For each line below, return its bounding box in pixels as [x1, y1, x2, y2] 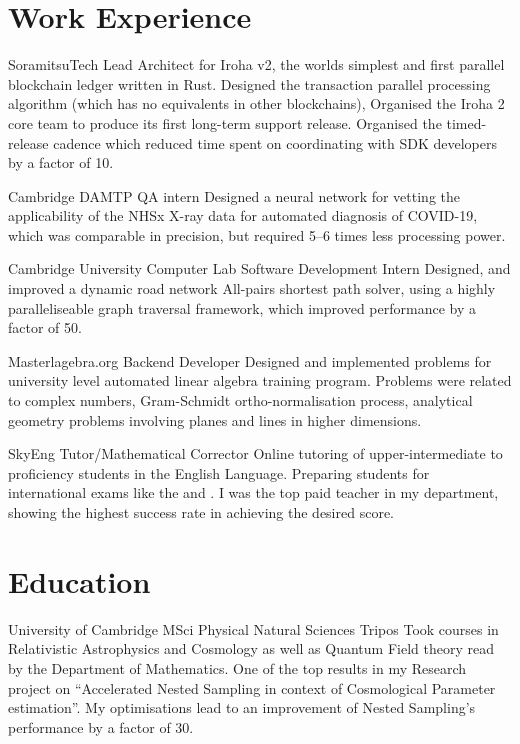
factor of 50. [8, 317, 82, 338]
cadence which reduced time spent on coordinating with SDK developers [53, 132, 498, 153]
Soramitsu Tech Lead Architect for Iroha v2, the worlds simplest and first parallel [8, 54, 505, 75]
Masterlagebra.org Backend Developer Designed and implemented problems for [8, 350, 492, 371]
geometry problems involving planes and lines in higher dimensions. [8, 409, 422, 430]
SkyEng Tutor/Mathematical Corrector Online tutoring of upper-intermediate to [8, 443, 503, 464]
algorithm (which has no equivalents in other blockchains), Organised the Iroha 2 [8, 93, 505, 114]
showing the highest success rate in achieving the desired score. [8, 502, 394, 522]
